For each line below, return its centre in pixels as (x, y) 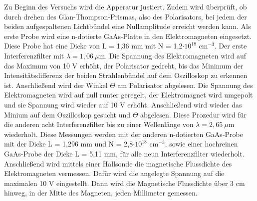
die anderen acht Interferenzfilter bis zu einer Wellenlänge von (99, 124)
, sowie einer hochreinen (201, 144)
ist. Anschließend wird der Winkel (56, 85)
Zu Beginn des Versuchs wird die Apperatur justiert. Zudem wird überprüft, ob (126, 6)
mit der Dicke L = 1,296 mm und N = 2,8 (69, 144)
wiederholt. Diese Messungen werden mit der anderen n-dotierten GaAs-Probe (124, 134)
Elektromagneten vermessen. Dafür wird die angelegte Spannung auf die (114, 173)
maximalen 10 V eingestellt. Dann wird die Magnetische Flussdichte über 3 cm (125, 183)
